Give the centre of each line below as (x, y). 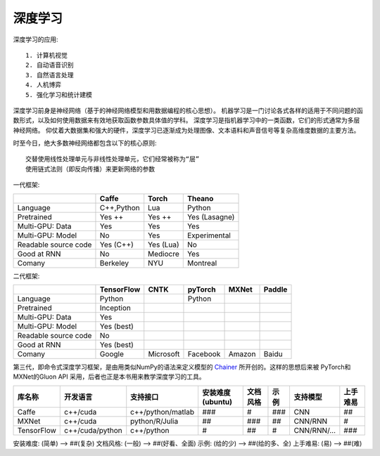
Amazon (242, 354)
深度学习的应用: (36, 39)
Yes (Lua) (164, 245)
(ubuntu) (217, 402)
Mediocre (164, 254)
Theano (200, 198)
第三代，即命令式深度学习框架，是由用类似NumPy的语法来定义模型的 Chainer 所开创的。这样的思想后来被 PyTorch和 (182, 367)
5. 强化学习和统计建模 (59, 95)
